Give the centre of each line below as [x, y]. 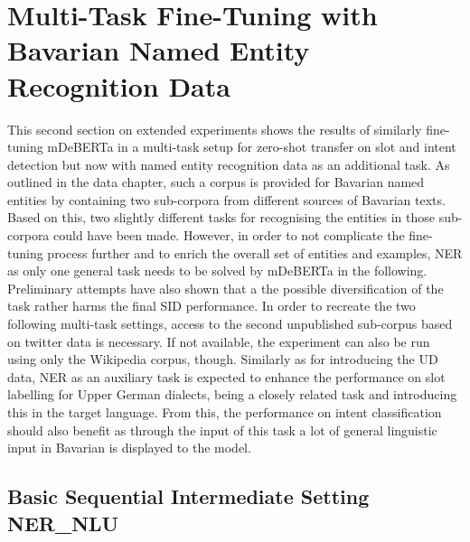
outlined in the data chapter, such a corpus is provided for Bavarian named [216, 182]
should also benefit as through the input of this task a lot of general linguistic [222, 430]
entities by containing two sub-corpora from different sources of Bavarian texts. [226, 199]
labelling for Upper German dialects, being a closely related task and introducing [232, 394]
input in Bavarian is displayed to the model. [129, 448]
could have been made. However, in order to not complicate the [229, 235]
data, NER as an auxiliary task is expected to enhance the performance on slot [226, 376]
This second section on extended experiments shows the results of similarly [215, 129]
